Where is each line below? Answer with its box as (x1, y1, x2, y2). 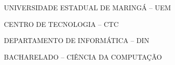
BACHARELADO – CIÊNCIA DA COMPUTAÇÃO (4, 51, 162, 62)
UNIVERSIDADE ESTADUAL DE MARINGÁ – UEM (4, 2, 171, 12)
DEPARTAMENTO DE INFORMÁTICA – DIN (4, 35, 150, 45)
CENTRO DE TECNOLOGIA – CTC (4, 19, 119, 29)
